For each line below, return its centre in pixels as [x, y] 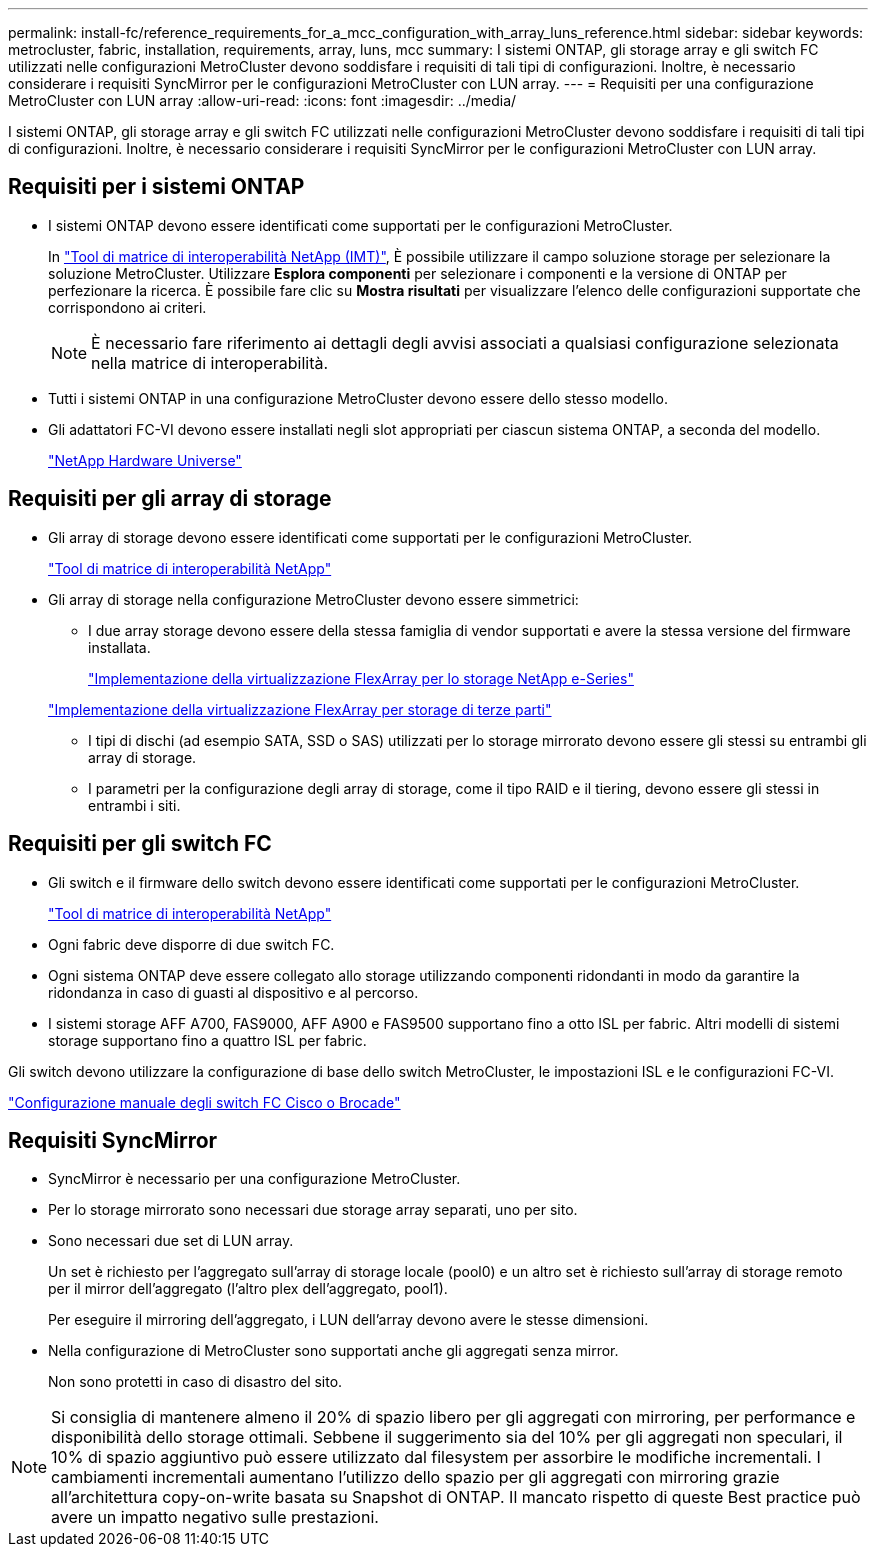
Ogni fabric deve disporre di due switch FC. [191, 944]
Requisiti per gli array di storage [170, 499]
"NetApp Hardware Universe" [145, 460]
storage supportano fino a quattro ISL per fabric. [207, 1040]
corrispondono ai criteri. [127, 307]
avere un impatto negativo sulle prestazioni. [215, 1517]
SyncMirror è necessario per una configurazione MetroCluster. [254, 1179]
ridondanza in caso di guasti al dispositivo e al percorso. [233, 992]
